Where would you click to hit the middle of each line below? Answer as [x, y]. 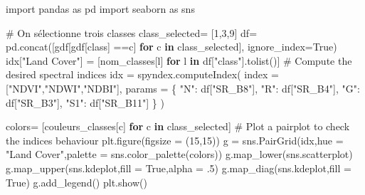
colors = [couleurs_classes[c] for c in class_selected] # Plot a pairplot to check [178, 126]
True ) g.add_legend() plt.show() [76, 182]
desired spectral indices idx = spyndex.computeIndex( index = [142, 74]
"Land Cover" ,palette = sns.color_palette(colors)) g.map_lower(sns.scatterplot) [179, 154]
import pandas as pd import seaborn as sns [100, 9]
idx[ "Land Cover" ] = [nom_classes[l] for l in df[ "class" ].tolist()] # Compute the [179, 60]
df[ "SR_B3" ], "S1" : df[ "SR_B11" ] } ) [85, 102]
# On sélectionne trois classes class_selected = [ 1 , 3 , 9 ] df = [132, 32]
